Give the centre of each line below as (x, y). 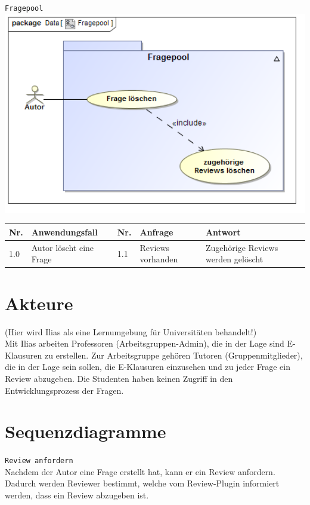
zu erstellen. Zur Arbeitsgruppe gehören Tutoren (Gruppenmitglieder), (174, 355)
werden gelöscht (234, 259)
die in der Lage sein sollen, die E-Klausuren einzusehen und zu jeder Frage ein (148, 367)
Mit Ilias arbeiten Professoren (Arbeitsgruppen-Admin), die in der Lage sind (145, 343)
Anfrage (156, 232)
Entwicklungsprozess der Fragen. (64, 390)
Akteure (39, 303)
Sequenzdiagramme (86, 431)
